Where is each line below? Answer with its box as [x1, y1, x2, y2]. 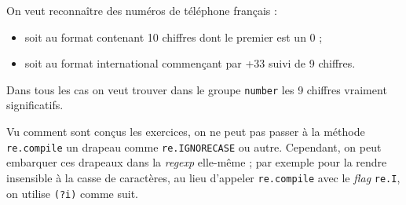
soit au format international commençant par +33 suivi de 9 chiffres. [24, 55, 356, 71]
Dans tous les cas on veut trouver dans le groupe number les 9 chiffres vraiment [6, 81, 387, 97]
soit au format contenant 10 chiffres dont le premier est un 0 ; [24, 28, 323, 45]
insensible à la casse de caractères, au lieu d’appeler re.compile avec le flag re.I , [6, 169, 401, 185]
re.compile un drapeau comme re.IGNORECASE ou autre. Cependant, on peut [6, 138, 382, 155]
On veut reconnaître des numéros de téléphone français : [6, 2, 277, 18]
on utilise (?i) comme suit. [6, 185, 139, 201]
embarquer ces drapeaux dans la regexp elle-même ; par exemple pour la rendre [6, 154, 387, 170]
